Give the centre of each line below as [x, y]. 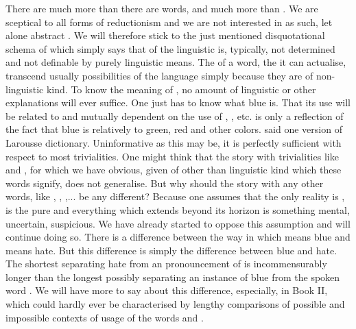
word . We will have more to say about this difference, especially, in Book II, [167, 290]
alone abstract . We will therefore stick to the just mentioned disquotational [165, 35]
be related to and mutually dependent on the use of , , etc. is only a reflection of [175, 115]
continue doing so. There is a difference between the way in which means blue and [178, 237]
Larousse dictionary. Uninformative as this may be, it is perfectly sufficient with [174, 142]
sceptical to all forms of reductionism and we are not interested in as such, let [169, 22]
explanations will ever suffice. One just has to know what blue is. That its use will [178, 102]
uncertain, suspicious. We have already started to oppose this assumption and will [178, 223]
